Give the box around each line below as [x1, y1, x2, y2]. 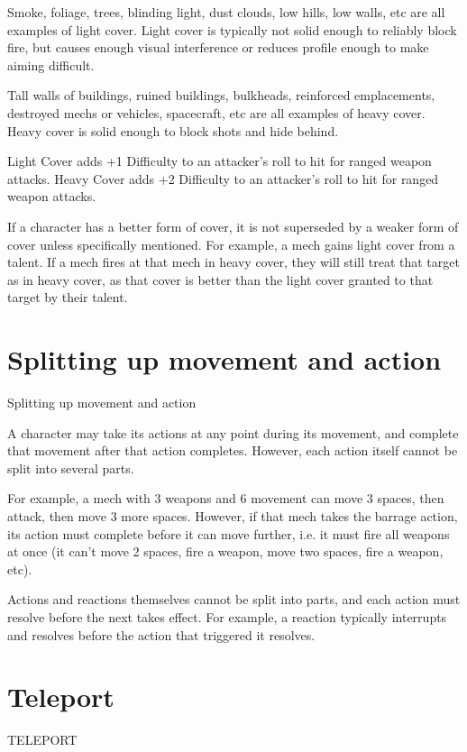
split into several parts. [7, 458, 134, 477]
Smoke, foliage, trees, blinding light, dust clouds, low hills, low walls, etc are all [7, 3, 445, 21]
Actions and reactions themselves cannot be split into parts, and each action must [7, 590, 461, 609]
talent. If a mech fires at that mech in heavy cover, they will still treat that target [7, 252, 460, 271]
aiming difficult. [7, 55, 95, 74]
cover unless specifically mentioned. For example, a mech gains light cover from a [7, 234, 455, 253]
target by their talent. [7, 288, 128, 307]
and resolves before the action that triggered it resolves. [7, 625, 316, 644]
